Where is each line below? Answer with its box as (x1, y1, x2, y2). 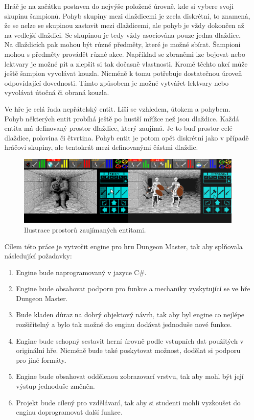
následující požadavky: (4, 251, 72, 261)
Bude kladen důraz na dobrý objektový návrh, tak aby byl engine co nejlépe (16, 309, 245, 320)
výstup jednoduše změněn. (16, 381, 95, 391)
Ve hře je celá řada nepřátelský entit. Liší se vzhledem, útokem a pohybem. (4, 103, 231, 114)
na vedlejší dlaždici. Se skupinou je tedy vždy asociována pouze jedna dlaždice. (4, 29, 241, 40)
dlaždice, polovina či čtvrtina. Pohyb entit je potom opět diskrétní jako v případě (4, 132, 249, 142)
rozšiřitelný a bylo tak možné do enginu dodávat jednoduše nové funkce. (16, 319, 232, 329)
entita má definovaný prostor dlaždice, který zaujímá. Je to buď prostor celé (4, 123, 232, 133)
